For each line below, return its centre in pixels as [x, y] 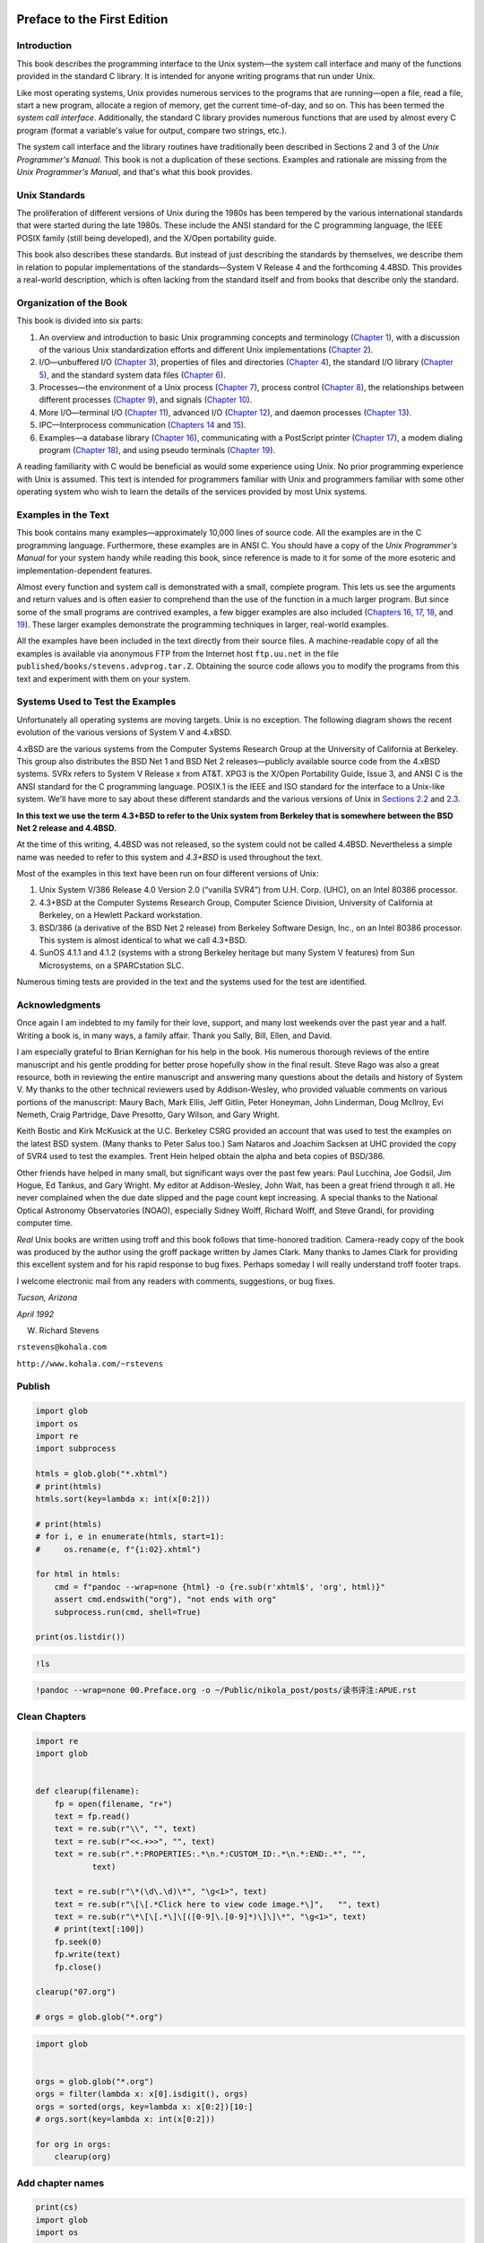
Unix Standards [51, 195]
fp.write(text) [87, 1955]
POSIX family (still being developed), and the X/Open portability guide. [147, 238]
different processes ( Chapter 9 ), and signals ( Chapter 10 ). [146, 400]
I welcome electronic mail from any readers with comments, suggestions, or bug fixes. [176, 1281]
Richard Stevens [69, 1330]
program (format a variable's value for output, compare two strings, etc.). [151, 130]
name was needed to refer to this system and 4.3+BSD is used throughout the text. [169, 857]
